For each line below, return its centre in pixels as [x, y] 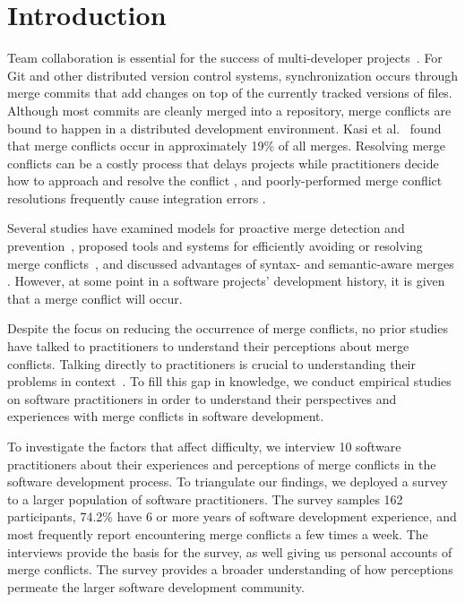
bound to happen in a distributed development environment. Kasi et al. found [224, 128]
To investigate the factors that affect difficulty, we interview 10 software [204, 446]
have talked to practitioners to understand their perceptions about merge [208, 346]
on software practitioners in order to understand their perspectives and [202, 398]
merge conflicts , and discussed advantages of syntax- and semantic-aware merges [231, 263]
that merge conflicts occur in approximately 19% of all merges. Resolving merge [227, 146]
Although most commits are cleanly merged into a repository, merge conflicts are [229, 110]
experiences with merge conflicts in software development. [166, 416]
